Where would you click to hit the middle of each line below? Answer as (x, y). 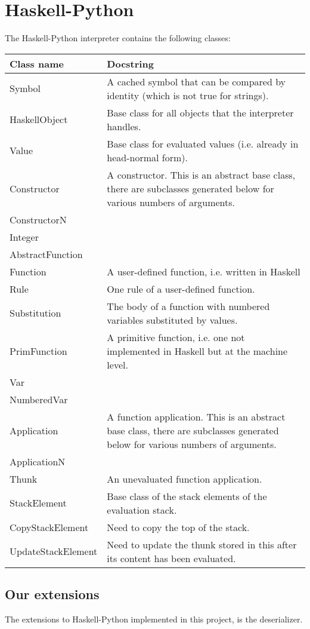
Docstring (130, 63)
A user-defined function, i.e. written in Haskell (204, 271)
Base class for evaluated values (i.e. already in (203, 143)
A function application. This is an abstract (196, 416)
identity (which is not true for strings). (188, 95)
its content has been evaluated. (171, 558)
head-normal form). (148, 157)
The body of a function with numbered (188, 306)
